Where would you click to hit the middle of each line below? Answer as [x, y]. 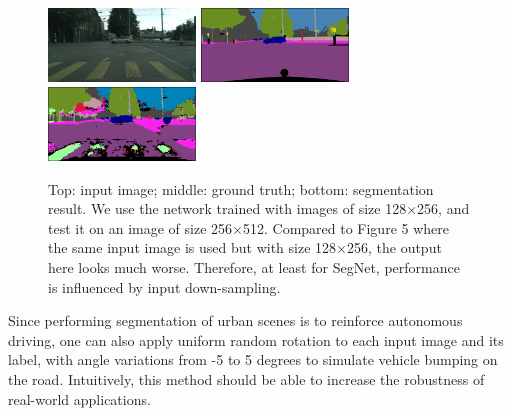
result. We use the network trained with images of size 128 [227, 208]
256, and [443, 208]
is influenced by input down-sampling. [164, 286]
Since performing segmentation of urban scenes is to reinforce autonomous [235, 320]
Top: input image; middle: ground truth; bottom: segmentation [241, 188]
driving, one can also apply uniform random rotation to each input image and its [256, 339]
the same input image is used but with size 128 [192, 247]
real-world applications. [79, 398]
